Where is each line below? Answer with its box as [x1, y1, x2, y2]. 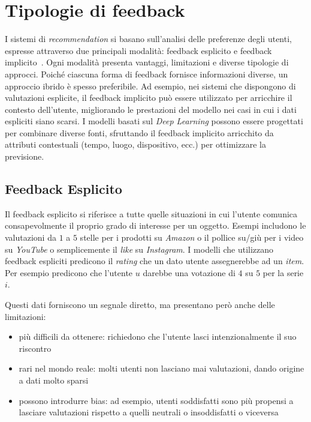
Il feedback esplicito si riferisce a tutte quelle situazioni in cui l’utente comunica [5, 207, 298, 220]
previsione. [5, 150, 44, 163]
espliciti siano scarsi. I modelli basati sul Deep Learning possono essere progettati [5, 115, 303, 127]
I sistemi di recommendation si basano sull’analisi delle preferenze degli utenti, [5, 32, 292, 45]
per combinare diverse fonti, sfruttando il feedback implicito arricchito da [5, 126, 274, 139]
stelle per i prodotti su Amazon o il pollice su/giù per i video [80, 231, 304, 244]
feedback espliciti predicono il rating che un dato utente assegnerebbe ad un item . [5, 255, 304, 267]
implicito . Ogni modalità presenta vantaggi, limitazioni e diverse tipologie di [5, 56, 289, 68]
